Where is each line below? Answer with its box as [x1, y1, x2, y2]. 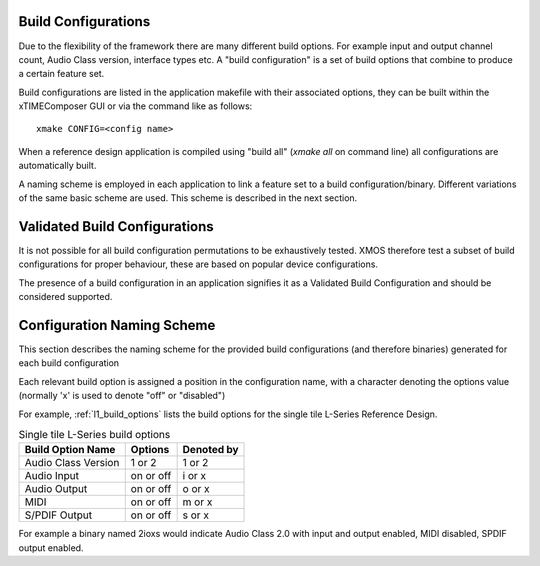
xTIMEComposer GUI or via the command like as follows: [18, 100, 253, 112]
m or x [182, 495, 213, 509]
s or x [182, 508, 210, 522]
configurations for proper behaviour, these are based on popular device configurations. [18, 258, 379, 270]
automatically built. [18, 160, 97, 172]
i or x [182, 469, 207, 483]
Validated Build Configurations [18, 218, 214, 235]
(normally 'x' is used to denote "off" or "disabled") [18, 390, 226, 402]
